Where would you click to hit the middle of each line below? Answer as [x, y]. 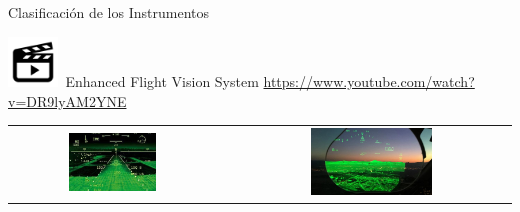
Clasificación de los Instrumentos [108, 12]
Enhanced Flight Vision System [162, 80]
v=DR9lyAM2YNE [67, 100]
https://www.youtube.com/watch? [369, 80]
